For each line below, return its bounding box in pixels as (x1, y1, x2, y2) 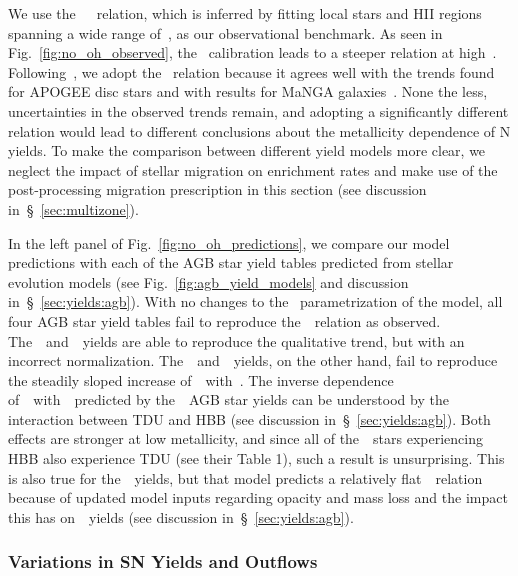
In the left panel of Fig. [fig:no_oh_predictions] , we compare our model (8, 232, 450, 253)
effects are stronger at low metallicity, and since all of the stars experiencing (8, 428, 483, 449)
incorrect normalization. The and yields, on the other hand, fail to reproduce (8, 350, 498, 371)
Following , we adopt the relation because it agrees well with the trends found (8, 61, 495, 82)
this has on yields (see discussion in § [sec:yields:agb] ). (8, 506, 354, 527)
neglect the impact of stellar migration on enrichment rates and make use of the (8, 159, 498, 180)
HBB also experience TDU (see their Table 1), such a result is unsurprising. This (8, 448, 505, 469)
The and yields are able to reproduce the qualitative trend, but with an (8, 330, 465, 351)
